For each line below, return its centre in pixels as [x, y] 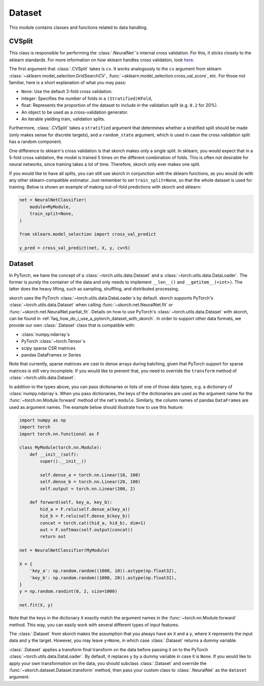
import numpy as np [43, 420]
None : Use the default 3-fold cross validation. [67, 92]
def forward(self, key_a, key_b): [71, 502]
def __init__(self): [54, 454]
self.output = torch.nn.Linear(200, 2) [88, 489]
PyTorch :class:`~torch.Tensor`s [53, 341]
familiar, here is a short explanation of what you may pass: [68, 83]
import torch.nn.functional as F [59, 434]
